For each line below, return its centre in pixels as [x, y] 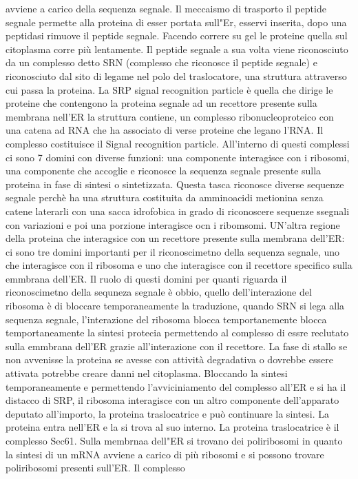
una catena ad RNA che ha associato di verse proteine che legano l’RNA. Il [165, 130]
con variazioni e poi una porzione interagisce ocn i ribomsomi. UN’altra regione [173, 224]
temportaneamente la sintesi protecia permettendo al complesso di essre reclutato [177, 333]
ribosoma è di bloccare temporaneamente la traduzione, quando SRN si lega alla [175, 306]
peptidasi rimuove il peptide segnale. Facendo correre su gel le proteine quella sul [177, 35]
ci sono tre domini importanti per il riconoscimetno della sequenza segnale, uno [173, 251]
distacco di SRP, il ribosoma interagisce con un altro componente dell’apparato [172, 400]
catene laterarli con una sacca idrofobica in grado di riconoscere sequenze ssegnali [178, 211]
